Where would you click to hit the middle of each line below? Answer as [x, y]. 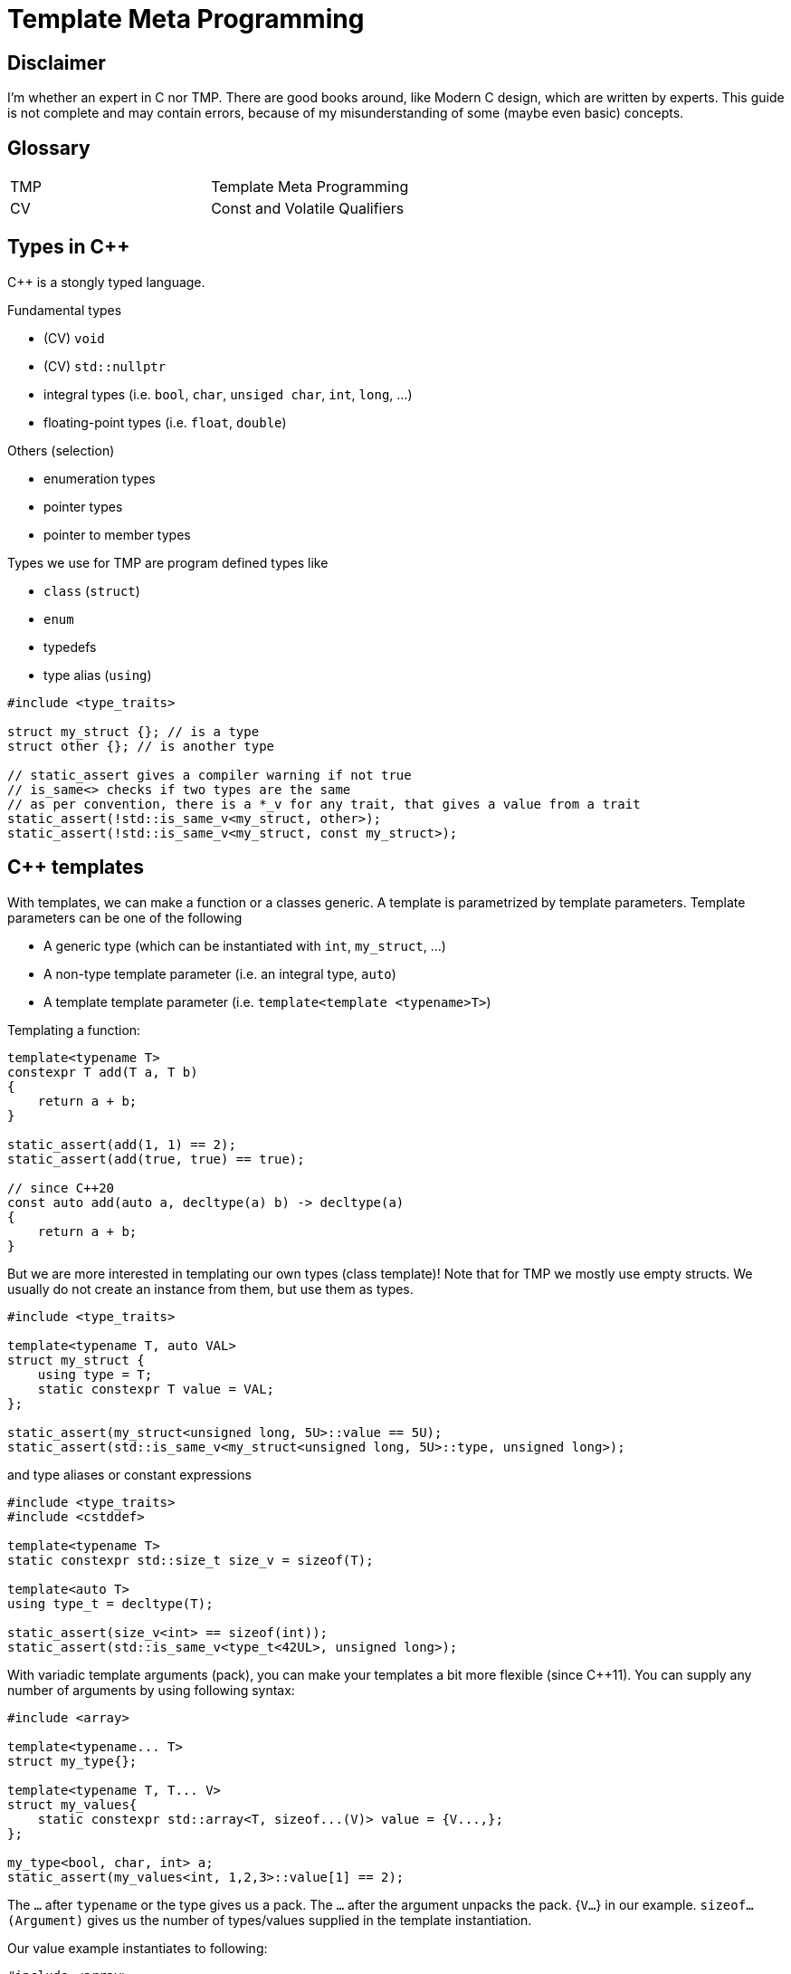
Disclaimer [57, 62]
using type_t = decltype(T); [110, 1603]
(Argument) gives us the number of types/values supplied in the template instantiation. [270, 1920]
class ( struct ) [92, 590]
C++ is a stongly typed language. [106, 282]
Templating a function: [74, 1030]
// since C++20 [61, 1188]
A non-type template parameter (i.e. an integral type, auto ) [220, 973]
